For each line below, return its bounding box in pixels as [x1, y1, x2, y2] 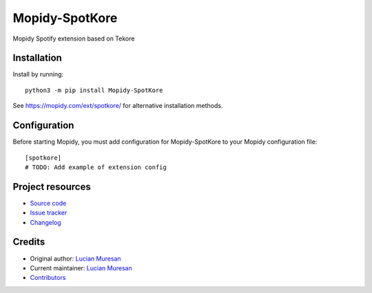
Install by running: [12, 70, 64, 78]
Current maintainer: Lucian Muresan [30, 263, 132, 272]
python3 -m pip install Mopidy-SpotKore [25, 86, 163, 94]
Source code [30, 199, 67, 207]
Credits [12, 236, 45, 248]
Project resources [12, 181, 91, 193]
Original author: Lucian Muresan [30, 254, 121, 263]
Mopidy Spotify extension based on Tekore [12, 34, 135, 43]
